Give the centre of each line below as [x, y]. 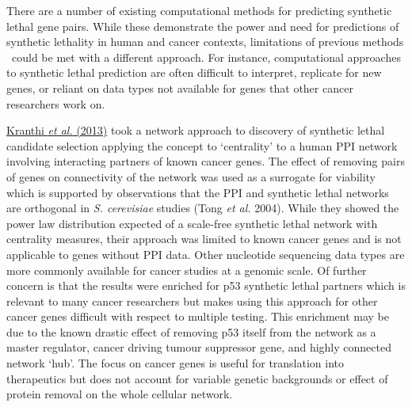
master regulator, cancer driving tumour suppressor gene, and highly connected [199, 347]
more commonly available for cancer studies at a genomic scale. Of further [187, 270]
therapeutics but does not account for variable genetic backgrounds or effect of [197, 378]
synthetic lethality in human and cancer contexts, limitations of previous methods [205, 42]
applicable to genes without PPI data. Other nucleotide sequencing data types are [206, 254]
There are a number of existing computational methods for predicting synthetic [199, 10]
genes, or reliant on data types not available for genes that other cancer [180, 87]
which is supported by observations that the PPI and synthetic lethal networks [198, 192]
